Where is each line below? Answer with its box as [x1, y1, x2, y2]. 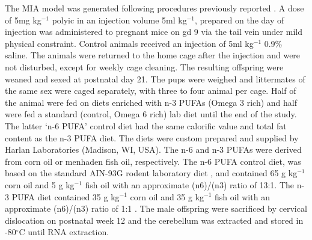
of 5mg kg [5, 13, 41, 26]
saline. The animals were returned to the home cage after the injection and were [5, 49, 301, 61]
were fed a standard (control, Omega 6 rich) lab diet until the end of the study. [5, 108, 297, 120]
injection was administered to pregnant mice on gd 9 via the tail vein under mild [5, 25, 302, 38]
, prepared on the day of [195, 13, 284, 26]
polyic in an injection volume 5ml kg [52, 13, 187, 26]
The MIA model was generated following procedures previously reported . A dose [5, 2, 304, 14]
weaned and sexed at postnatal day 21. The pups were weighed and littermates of [5, 72, 305, 85]
